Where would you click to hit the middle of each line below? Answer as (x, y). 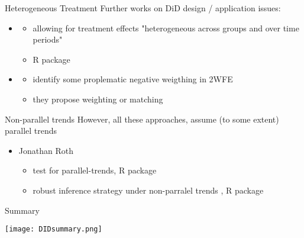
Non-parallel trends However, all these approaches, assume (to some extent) (142, 119)
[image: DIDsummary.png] (54, 229)
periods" (48, 39)
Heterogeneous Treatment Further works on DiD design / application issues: (143, 8)
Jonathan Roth (46, 150)
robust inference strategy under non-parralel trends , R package (148, 190)
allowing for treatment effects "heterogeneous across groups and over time (166, 28)
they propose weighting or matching (98, 99)
